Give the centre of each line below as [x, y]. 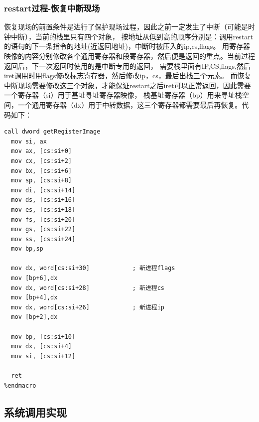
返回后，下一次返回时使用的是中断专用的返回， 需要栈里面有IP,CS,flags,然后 [127, 66]
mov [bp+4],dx [34, 298]
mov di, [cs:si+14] [43, 190]
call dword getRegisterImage [52, 132]
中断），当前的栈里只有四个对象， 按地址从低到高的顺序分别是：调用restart [132, 36]
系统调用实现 [35, 412]
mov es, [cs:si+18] [43, 210]
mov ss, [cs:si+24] [43, 239]
